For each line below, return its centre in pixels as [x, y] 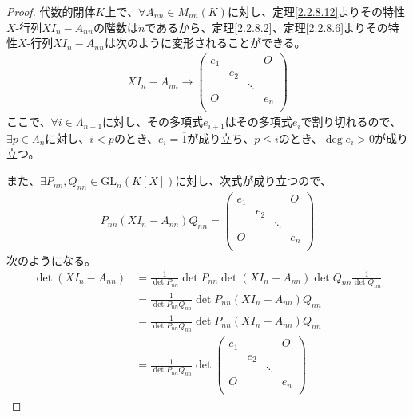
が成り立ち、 [221, 138]
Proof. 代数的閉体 [51, 11]
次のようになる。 [51, 260]
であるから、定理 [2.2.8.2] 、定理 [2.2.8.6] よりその [266, 27]
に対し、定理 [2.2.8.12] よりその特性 [316, 11]
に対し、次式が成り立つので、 [253, 181]
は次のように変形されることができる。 [205, 43]
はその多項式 [258, 122]
